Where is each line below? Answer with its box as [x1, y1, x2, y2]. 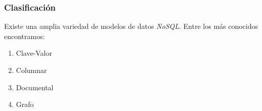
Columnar [16, 65, 47, 75]
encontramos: [4, 30, 45, 41]
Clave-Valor [16, 48, 53, 58]
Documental [16, 82, 54, 92]
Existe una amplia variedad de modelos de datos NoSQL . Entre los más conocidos [4, 21, 258, 31]
